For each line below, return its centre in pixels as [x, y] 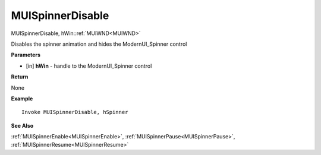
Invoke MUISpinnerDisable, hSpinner [75, 112]
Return [20, 77]
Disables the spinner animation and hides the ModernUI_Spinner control [99, 44]
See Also [22, 125]
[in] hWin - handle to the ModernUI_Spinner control [89, 66]
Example [22, 99]
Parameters [26, 55]
